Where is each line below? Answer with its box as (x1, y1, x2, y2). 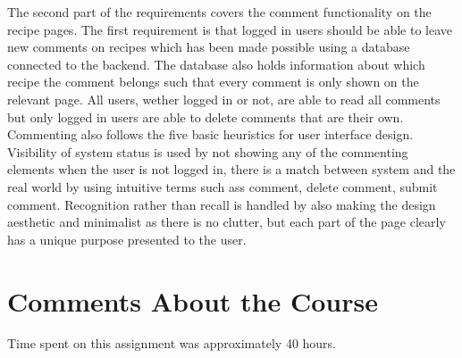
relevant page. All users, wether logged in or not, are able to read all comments (7, 89, 441, 108)
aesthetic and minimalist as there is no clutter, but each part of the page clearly (7, 212, 446, 231)
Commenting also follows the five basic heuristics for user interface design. (7, 125, 414, 144)
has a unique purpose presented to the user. (7, 229, 247, 248)
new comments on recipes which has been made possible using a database (7, 37, 410, 56)
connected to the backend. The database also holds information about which (7, 54, 425, 73)
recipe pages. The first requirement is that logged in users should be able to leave (7, 20, 453, 38)
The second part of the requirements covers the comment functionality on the (7, 3, 432, 21)
